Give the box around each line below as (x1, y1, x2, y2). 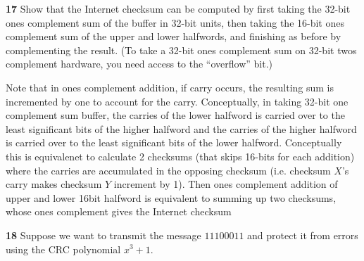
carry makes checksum (6, 177, 102, 191)
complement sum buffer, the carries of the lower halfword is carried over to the (6, 108, 345, 122)
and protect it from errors (247, 227, 358, 242)
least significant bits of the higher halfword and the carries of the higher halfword (6, 121, 357, 136)
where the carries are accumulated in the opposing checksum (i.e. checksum (6, 163, 331, 177)
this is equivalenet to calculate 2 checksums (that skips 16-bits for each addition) (6, 148, 355, 163)
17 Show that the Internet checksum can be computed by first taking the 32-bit (6, 1, 351, 15)
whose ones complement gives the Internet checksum (6, 204, 232, 219)
